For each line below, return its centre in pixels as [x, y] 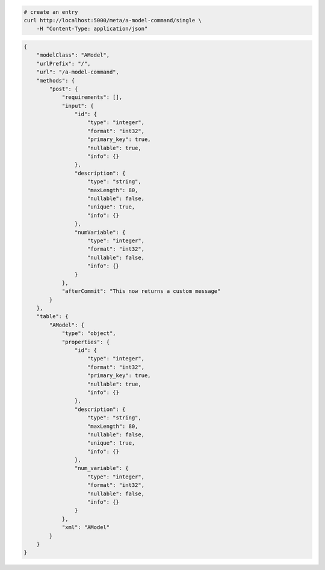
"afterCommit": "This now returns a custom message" [141, 291]
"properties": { [86, 342]
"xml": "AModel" [86, 528]
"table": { [52, 317]
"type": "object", [89, 334]
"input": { [78, 106]
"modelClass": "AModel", [73, 55]
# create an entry [51, 12]
